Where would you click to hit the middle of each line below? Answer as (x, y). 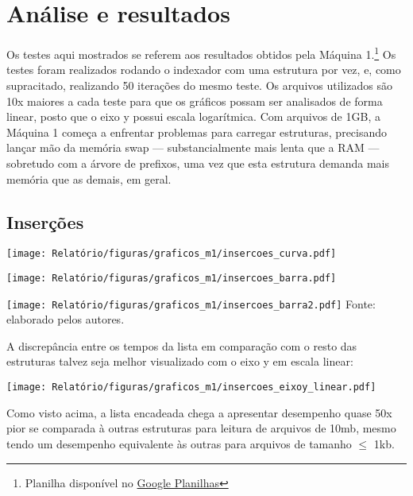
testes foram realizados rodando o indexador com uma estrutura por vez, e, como (204, 70)
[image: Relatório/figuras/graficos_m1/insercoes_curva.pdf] (172, 254)
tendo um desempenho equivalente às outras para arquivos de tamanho (179, 443)
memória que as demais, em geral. (89, 178)
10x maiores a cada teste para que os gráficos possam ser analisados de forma (195, 101)
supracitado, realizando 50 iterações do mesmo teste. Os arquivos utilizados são (200, 85)
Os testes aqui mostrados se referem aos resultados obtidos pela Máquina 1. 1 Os (201, 53)
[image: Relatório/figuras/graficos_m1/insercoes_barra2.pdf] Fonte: (191, 303)
